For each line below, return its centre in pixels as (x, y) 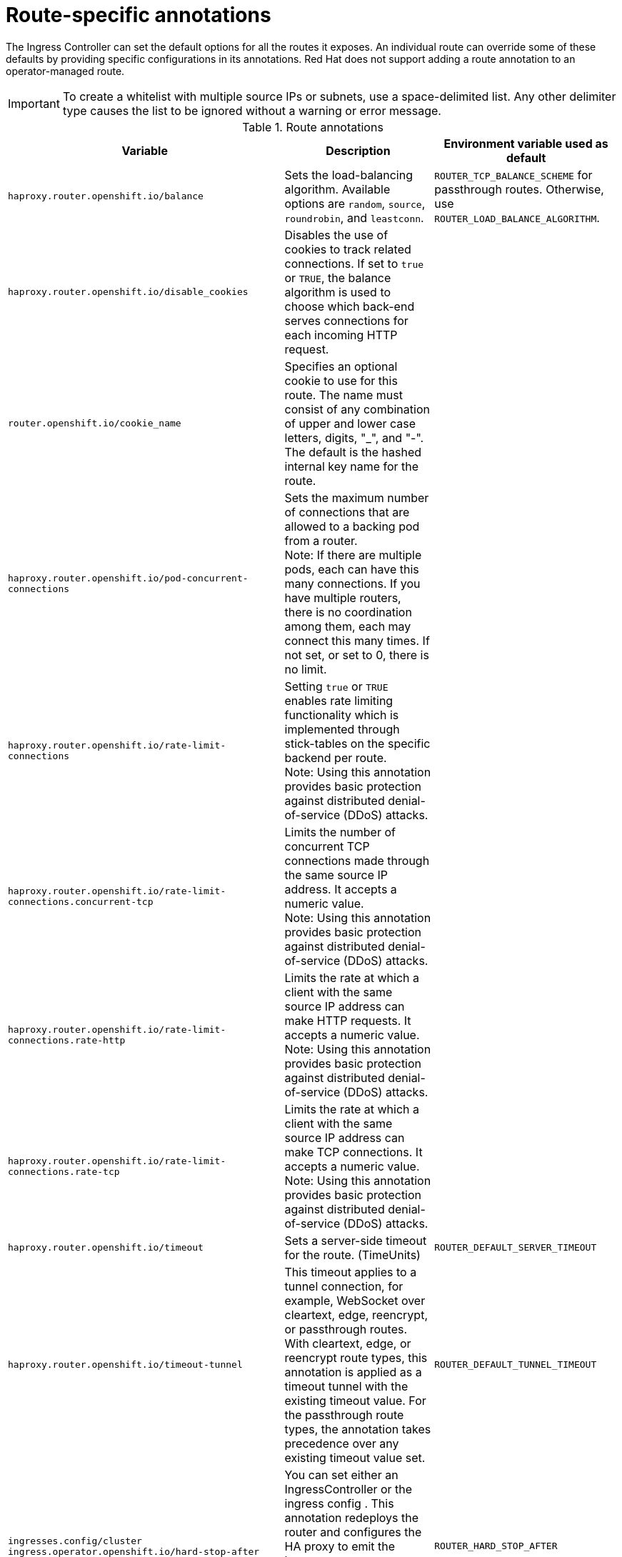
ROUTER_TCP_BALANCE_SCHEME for (513, 175)
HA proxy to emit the (340, 1546)
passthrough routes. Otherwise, (519, 189)
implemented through (342, 729)
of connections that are (347, 512)
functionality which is (342, 715)
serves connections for (346, 320)
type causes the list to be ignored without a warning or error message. (252, 110)
